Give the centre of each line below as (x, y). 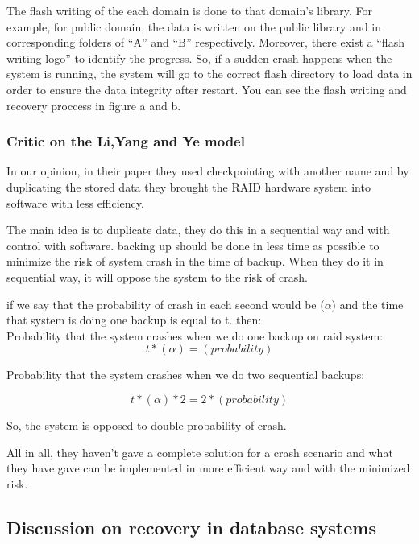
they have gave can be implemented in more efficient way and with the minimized (208, 468)
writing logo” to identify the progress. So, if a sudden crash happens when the (199, 58)
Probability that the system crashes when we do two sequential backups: (186, 375)
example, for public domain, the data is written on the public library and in (194, 26)
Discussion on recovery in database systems (191, 527)
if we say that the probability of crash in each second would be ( (166, 304)
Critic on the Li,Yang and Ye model (126, 141)
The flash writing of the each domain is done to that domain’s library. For (190, 10)
